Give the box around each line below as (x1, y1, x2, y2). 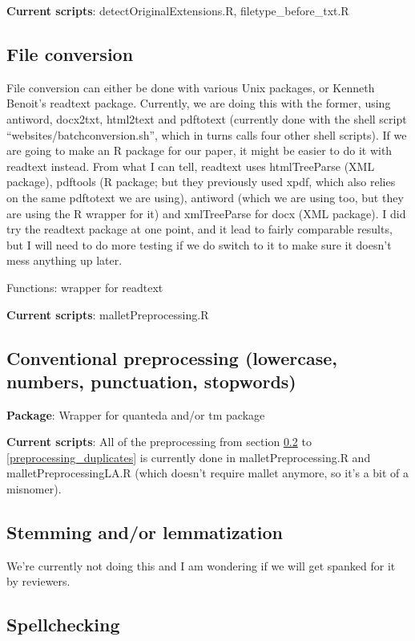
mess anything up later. (6, 252, 123, 269)
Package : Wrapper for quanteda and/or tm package (6, 406, 265, 423)
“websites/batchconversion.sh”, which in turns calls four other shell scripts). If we (6, 126, 407, 143)
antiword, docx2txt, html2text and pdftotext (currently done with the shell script (6, 110, 407, 127)
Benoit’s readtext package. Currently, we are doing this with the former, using (6, 95, 391, 112)
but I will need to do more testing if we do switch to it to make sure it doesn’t (6, 236, 392, 253)
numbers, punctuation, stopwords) (6, 368, 296, 393)
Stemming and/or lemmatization (6, 520, 283, 545)
